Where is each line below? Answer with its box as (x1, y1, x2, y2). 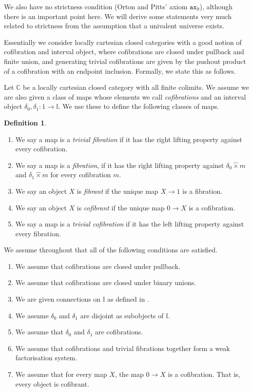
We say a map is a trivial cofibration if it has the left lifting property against (15, 219, 244, 229)
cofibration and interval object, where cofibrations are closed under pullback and (4, 46, 244, 57)
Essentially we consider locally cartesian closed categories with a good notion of (4, 37, 242, 47)
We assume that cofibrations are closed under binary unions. (15, 277, 196, 288)
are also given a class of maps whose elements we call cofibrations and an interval (4, 91, 246, 102)
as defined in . (107, 294, 149, 304)
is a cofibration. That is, (168, 369, 240, 379)
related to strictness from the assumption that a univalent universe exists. (4, 21, 224, 31)
